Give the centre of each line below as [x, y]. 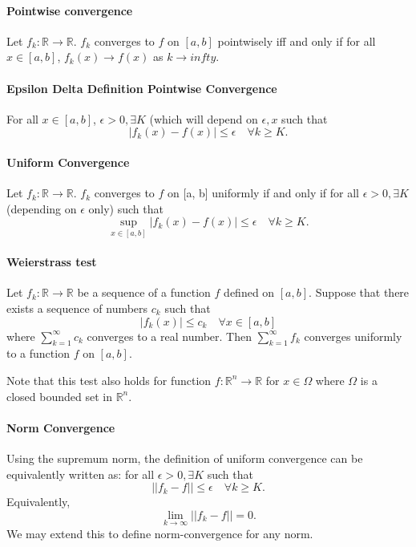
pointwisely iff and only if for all [297, 41]
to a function [38, 353]
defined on [249, 292]
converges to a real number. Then [170, 336]
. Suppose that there [359, 292]
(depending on [42, 208]
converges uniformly [353, 336]
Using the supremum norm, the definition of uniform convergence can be [185, 458]
